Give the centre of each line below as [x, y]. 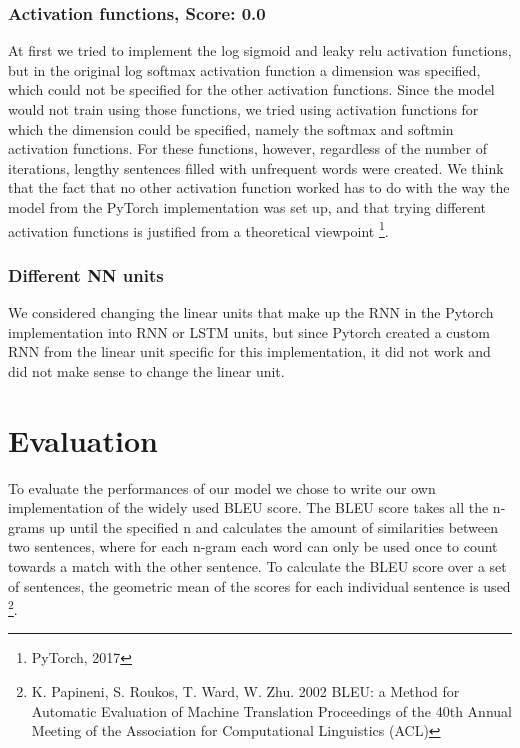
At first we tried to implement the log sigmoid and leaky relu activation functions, [260, 50]
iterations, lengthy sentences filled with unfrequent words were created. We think [256, 167]
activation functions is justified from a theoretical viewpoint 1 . [198, 229]
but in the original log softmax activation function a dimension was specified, [244, 69]
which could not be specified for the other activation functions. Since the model [251, 89]
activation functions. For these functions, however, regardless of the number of [248, 148]
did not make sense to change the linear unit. [146, 370]
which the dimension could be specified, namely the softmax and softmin [231, 128]
